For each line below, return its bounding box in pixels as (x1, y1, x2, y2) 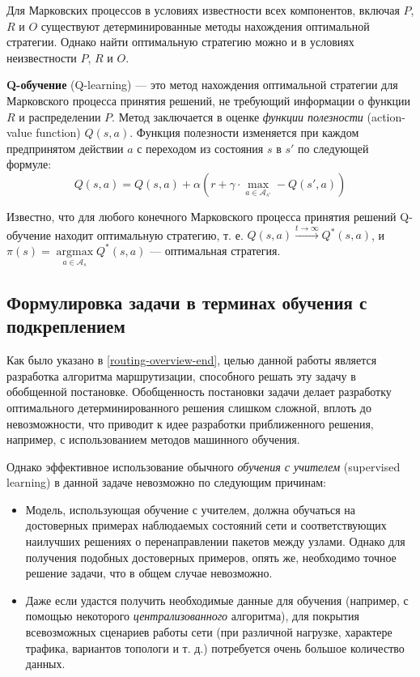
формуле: (6, 155, 52, 172)
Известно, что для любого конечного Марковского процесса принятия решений (6, 207, 397, 224)
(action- (367, 108, 405, 125)
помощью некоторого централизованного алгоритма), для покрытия (25, 607, 360, 624)
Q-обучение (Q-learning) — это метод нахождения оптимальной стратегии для (6, 76, 398, 93)
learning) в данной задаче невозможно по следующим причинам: (6, 474, 326, 491)
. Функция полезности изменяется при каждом (129, 124, 359, 141)
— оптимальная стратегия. (150, 241, 281, 258)
